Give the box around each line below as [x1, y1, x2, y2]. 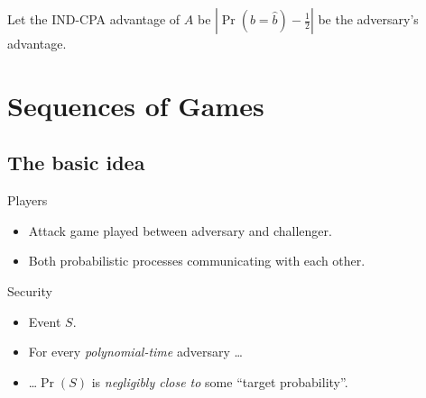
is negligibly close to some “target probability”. [91, 372, 348, 391]
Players [7, 191, 48, 210]
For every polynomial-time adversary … [28, 342, 243, 361]
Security [7, 281, 52, 300]
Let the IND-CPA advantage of [7, 10, 181, 28]
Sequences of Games [7, 86, 264, 123]
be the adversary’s [318, 10, 419, 28]
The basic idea [7, 149, 145, 176]
